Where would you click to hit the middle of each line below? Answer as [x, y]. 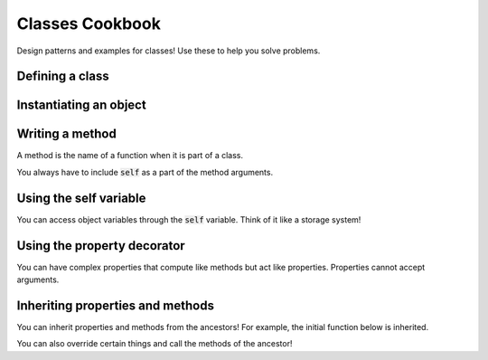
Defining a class [63, 76]
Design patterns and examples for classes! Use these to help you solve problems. [169, 51]
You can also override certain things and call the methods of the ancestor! [155, 344]
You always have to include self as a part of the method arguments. [145, 172]
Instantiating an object [81, 105]
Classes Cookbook [89, 24]
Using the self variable [81, 198]
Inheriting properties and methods [115, 305]
